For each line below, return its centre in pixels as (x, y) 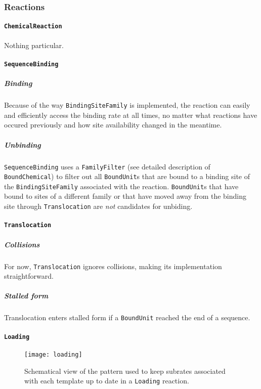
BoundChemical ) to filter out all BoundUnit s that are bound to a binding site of (127, 176)
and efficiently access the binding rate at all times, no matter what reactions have (131, 115)
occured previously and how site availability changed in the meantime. (113, 125)
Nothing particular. (34, 45)
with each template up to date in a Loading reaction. (107, 381)
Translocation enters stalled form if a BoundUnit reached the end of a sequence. (127, 317)
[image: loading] (53, 354)
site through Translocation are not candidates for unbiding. (98, 206)
